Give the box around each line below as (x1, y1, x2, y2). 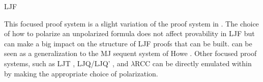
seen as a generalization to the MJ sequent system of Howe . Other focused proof (4, 48, 257, 59)
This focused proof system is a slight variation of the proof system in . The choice (4, 18, 259, 29)
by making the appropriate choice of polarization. (4, 68, 158, 78)
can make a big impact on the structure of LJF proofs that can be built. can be (4, 38, 252, 48)
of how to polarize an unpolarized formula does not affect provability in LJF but (4, 28, 255, 39)
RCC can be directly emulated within (135, 58, 252, 68)
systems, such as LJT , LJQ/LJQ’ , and (4, 58, 129, 68)
